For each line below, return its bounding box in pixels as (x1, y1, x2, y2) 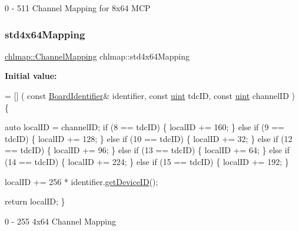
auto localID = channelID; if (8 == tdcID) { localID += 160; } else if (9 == (5, 121, 284, 133)
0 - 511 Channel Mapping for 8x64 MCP (5, 2, 151, 14)
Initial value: (5, 70, 57, 82)
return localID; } (5, 195, 65, 207)
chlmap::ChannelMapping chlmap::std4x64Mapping (5, 49, 190, 62)
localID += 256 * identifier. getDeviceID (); (5, 175, 158, 187)
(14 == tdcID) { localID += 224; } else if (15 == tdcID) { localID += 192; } (5, 155, 289, 167)
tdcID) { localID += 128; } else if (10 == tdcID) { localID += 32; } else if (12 (5, 132, 293, 144)
